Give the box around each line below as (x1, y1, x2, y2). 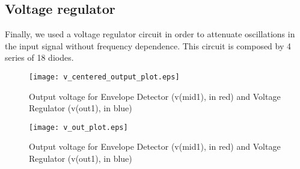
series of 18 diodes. (5, 51, 74, 64)
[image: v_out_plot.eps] (29, 123, 128, 132)
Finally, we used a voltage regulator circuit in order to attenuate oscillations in (5, 28, 295, 40)
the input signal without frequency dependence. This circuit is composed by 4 (5, 39, 292, 52)
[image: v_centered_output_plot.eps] (29, 72, 180, 81)
